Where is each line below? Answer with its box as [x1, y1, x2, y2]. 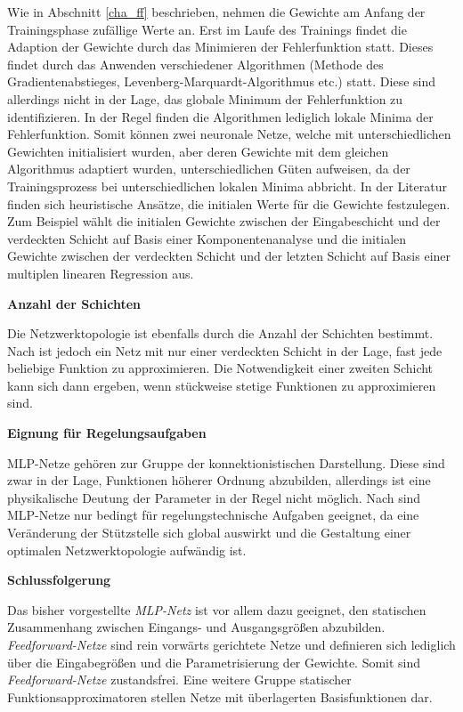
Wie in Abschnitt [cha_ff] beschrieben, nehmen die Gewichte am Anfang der [7, 3, 426, 20]
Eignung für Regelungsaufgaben [7, 424, 207, 442]
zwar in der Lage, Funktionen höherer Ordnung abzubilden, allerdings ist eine [7, 471, 431, 489]
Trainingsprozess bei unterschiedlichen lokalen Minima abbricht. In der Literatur [7, 176, 447, 195]
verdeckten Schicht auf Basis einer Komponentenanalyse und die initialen [7, 229, 407, 247]
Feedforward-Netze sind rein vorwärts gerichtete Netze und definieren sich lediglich [7, 635, 456, 653]
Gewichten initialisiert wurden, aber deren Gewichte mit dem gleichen [7, 142, 389, 160]
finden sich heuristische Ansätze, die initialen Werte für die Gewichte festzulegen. [7, 194, 451, 213]
